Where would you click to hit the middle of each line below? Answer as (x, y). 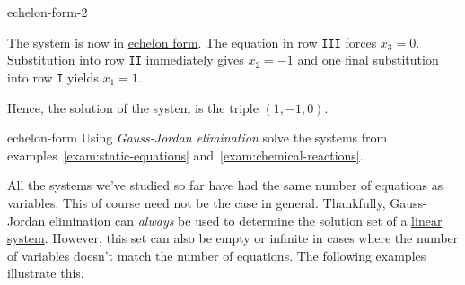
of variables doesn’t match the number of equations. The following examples (217, 255)
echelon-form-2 (48, 12)
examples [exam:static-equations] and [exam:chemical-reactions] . (185, 155)
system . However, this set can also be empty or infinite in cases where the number (233, 238)
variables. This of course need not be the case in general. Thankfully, (197, 202)
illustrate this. (46, 273)
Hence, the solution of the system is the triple (133, 107)
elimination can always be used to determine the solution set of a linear (246, 220)
